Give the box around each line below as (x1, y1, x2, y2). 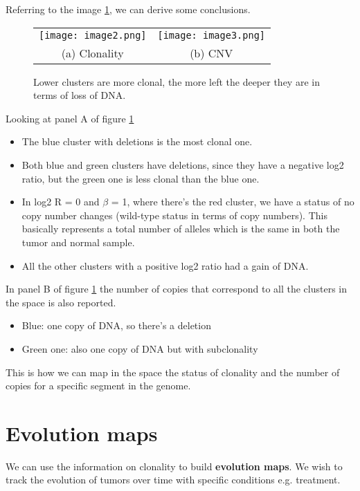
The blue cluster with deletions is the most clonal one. (21, 134, 253, 149)
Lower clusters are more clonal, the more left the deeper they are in (33, 74, 320, 89)
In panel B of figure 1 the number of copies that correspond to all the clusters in (6, 281, 348, 296)
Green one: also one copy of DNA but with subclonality (21, 341, 258, 355)
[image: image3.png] (157, 29, 265, 41)
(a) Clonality (61, 44, 124, 61)
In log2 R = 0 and (21, 194, 100, 209)
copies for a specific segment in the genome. (6, 378, 191, 393)
